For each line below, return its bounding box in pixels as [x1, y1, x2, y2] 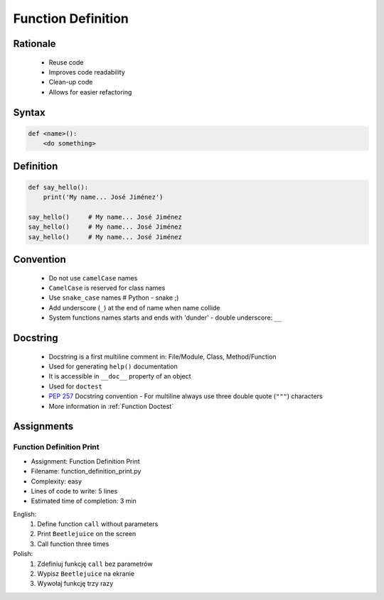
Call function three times [37, 540, 110, 548]
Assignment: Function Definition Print [31, 457, 140, 465]
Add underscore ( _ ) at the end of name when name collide [48, 303, 220, 312]
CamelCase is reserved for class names [48, 284, 166, 293]
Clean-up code [48, 78, 93, 87]
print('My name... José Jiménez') [43, 193, 164, 202]
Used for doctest [48, 382, 102, 391]
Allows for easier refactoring [48, 87, 132, 96]
